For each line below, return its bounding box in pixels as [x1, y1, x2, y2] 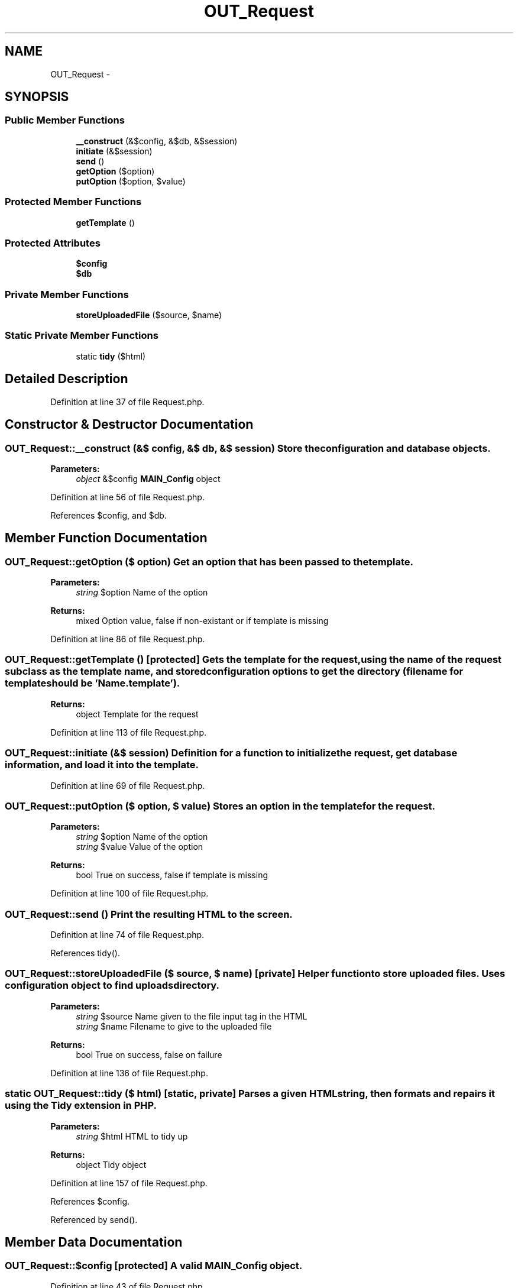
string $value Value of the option [76, 842, 203, 852]
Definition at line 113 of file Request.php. [50, 727, 206, 737]
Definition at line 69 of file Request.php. [50, 780, 205, 791]
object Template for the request [76, 708, 199, 719]
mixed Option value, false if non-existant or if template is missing [76, 616, 329, 626]
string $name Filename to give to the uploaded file [76, 1021, 272, 1031]
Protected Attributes [5, 237, 101, 249]
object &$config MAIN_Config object [76, 473, 221, 484]
